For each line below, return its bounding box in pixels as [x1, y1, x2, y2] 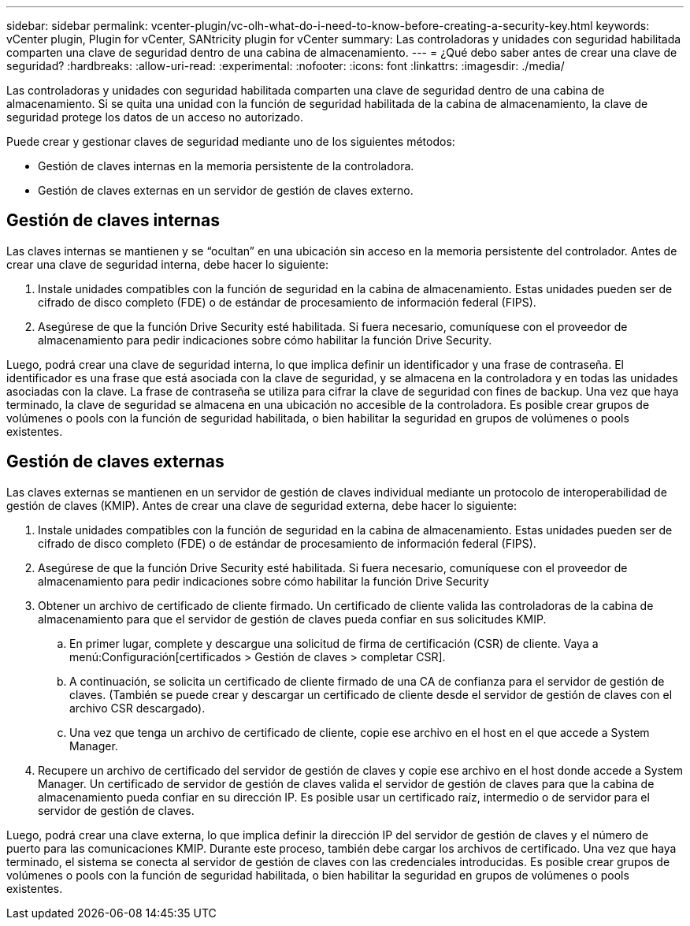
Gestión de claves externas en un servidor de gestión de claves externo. [38, 184, 414, 197]
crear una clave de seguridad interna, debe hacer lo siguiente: [6, 257, 328, 271]
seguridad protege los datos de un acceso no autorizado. [6, 110, 304, 124]
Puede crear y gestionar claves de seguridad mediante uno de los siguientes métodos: [6, 135, 455, 148]
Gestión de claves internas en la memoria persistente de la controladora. [38, 159, 414, 173]
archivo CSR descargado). [69, 701, 206, 715]
